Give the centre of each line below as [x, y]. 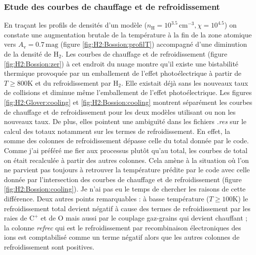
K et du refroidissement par [69, 82]
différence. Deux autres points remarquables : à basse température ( [107, 198]
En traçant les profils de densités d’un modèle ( [75, 25]
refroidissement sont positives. [49, 246]
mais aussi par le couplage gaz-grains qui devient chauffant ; [157, 218]
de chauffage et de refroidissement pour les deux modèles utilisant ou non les [120, 112]
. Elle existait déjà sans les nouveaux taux [184, 82]
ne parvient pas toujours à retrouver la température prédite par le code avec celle [127, 170]
